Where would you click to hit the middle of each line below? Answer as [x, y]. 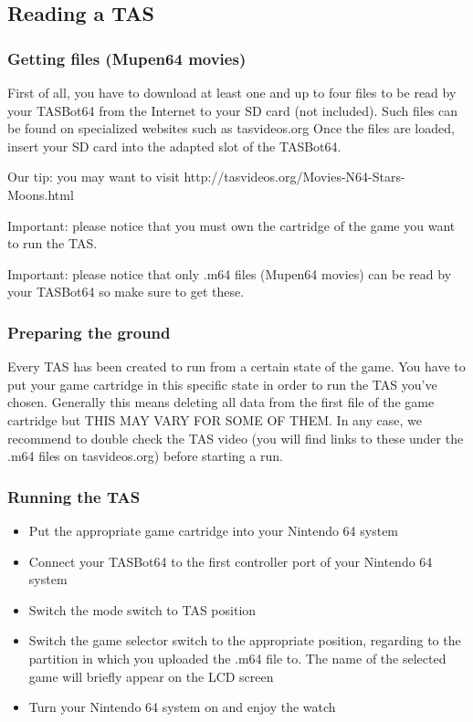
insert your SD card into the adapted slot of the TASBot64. [174, 146]
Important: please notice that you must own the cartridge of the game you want [231, 225]
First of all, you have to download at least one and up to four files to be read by [232, 92]
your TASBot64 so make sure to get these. [126, 292]
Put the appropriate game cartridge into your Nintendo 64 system [214, 530]
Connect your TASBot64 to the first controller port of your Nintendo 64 [231, 561]
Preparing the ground [89, 332]
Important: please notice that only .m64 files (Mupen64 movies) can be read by [230, 273]
